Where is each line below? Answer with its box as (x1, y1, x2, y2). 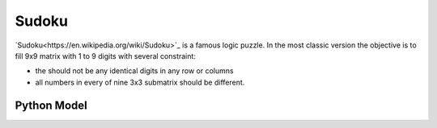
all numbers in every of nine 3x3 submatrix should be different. (35, 77, 245, 87)
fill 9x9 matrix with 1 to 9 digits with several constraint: (15, 51, 196, 60)
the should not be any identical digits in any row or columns (35, 66, 234, 76)
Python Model (15, 98, 88, 112)
